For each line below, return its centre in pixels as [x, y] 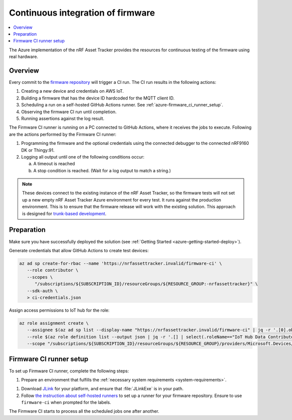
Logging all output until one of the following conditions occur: [83, 157]
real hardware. [24, 57]
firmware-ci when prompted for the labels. [66, 402]
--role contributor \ [53, 270]
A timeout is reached [54, 164]
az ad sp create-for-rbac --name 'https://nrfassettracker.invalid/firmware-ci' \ [121, 263]
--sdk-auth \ [43, 291]
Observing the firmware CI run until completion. [69, 112]
